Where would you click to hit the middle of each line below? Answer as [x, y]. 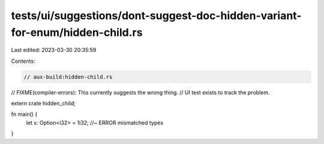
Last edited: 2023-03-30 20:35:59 [54, 50]
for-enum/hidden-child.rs [77, 32]
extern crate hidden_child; [43, 103]
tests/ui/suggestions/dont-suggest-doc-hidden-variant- [156, 16]
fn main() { [24, 114]
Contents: [23, 61]
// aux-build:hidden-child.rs [68, 77]
